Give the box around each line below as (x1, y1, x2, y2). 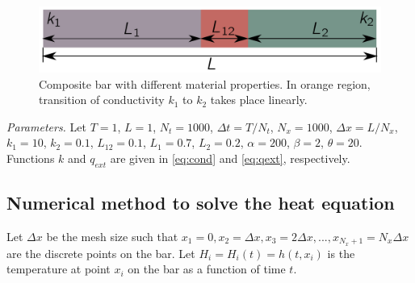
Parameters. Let (6, 118, 86, 135)
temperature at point (6, 260, 111, 277)
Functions (6, 149, 55, 166)
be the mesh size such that (46, 227, 178, 244)
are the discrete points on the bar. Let (6, 244, 195, 261)
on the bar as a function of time (128, 260, 286, 277)
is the (327, 244, 355, 261)
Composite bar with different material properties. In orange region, (39, 75, 371, 92)
